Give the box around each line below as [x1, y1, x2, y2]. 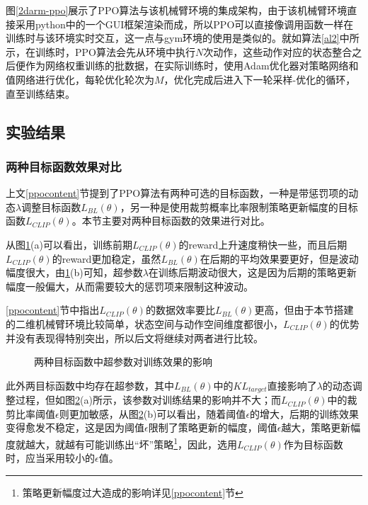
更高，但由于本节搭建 [254, 302, 354, 317]
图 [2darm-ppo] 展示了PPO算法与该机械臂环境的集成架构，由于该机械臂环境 [6, 3, 347, 17]
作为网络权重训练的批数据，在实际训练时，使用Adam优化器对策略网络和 [25, 58, 359, 73]
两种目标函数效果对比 [6, 157, 122, 175]
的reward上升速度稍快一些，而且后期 [178, 237, 347, 251]
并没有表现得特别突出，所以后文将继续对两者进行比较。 [6, 330, 263, 345]
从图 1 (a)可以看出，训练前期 [6, 237, 132, 251]
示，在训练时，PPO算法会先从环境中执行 [6, 44, 195, 59]
